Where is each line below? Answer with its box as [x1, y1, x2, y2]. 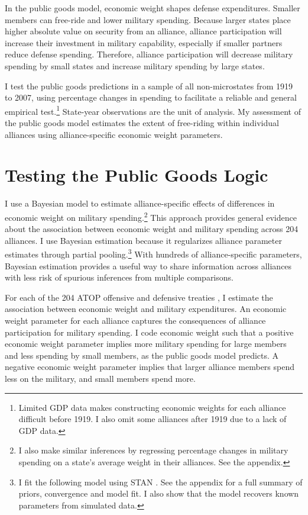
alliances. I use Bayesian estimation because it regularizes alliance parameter [5, 234, 282, 246]
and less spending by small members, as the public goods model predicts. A [5, 349, 279, 361]
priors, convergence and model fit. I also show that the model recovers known [18, 487, 299, 500]
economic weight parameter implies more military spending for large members [5, 337, 287, 350]
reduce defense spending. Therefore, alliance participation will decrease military [5, 48, 293, 60]
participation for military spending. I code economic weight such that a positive [5, 326, 294, 338]
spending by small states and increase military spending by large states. [5, 59, 265, 72]
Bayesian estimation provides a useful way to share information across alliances [5, 259, 292, 272]
